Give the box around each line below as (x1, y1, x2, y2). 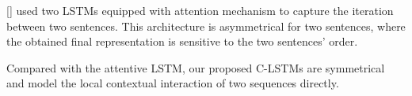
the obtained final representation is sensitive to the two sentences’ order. (6, 33, 358, 50)
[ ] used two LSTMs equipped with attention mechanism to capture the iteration (6, 2, 394, 18)
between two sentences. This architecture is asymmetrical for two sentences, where (6, 17, 406, 34)
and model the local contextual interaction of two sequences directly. (6, 75, 339, 91)
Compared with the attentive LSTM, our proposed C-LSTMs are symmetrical (6, 59, 385, 76)
